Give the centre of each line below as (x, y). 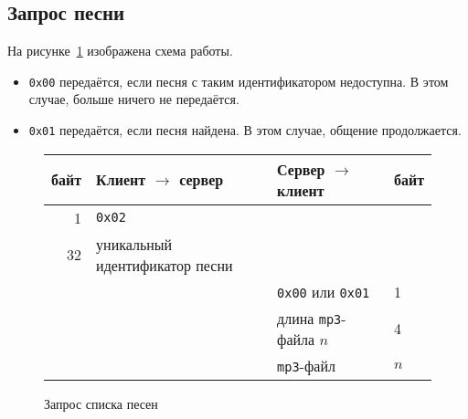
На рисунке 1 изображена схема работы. (120, 51)
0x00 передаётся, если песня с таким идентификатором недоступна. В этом (239, 81)
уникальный (134, 244)
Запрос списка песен (101, 403)
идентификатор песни (165, 265)
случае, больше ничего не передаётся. (134, 99)
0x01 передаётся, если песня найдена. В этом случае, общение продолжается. (245, 130)
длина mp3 (309, 318)
